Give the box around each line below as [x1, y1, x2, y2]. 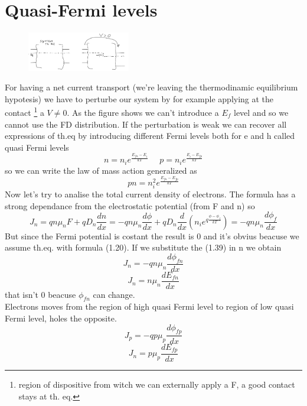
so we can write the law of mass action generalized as [5, 164, 197, 176]
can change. [93, 288, 135, 300]
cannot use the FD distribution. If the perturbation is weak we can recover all [5, 118, 287, 130]
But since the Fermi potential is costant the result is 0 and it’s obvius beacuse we [5, 229, 299, 242]
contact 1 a [5, 105, 44, 118]
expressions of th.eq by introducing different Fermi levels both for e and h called [5, 129, 295, 142]
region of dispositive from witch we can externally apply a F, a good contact [18, 378, 295, 390]
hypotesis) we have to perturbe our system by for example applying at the [5, 92, 274, 105]
